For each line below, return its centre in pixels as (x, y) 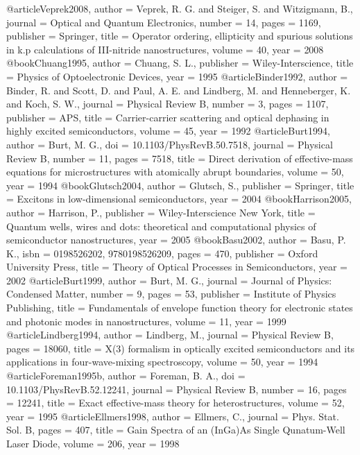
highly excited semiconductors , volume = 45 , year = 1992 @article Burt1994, (168, 131)
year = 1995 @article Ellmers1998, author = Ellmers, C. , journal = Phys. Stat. (173, 416)
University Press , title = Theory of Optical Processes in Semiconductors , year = (177, 267)
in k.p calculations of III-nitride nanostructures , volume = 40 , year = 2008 (165, 49)
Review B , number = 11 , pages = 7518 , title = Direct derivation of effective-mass (180, 158)
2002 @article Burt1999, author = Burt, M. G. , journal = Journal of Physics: (169, 280)
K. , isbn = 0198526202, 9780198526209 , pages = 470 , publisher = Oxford (162, 253)
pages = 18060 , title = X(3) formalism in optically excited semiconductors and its (181, 348)
